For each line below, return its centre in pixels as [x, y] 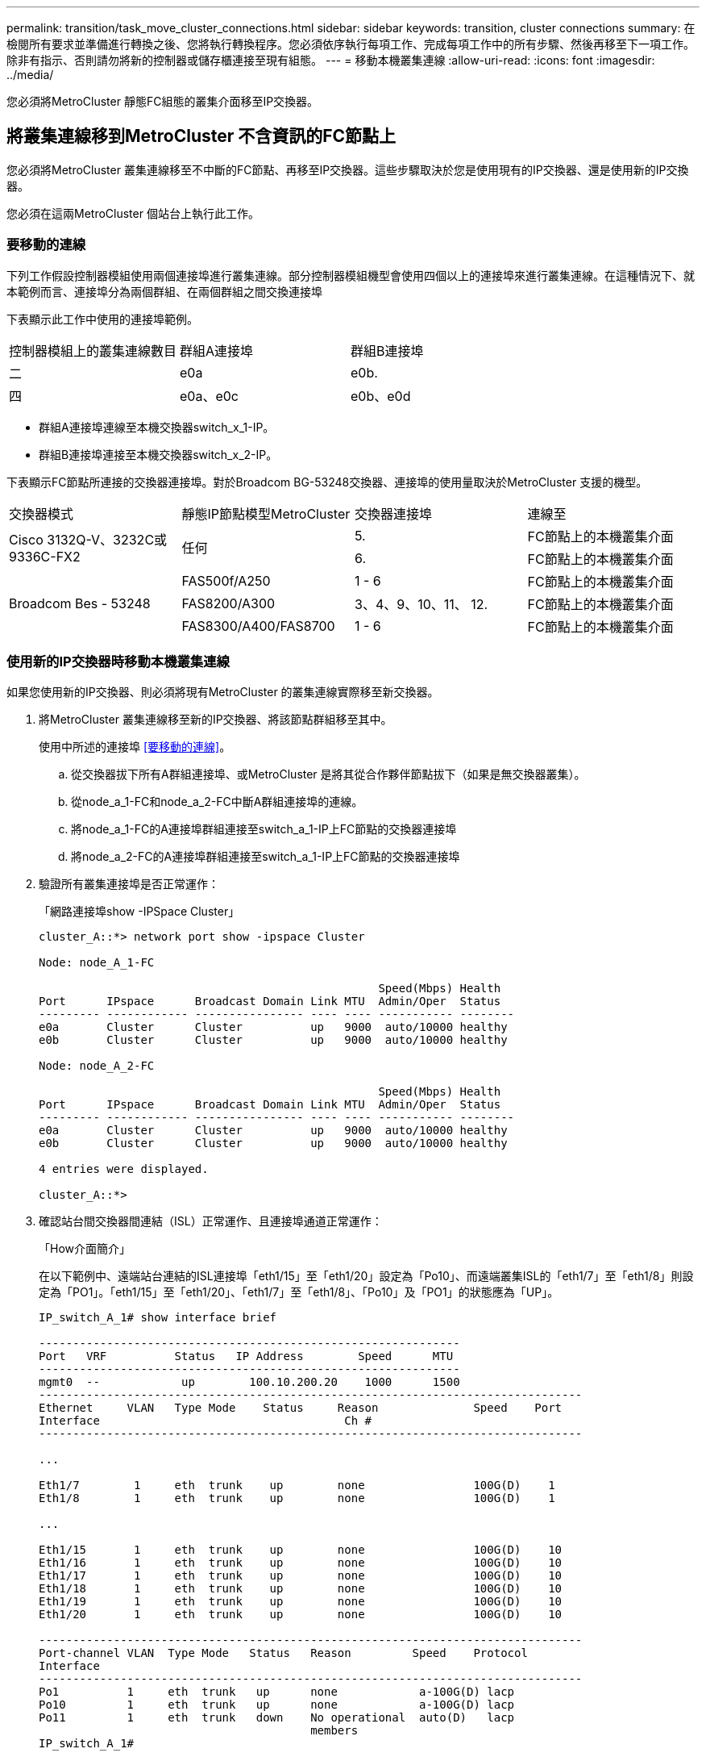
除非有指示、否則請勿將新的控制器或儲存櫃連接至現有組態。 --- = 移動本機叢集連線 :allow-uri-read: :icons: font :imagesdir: [331, 60]
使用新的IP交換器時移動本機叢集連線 [118, 661]
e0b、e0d [381, 396]
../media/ [30, 75]
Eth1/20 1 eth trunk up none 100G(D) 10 [301, 1615]
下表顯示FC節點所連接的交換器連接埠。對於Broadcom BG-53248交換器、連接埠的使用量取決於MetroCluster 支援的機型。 [327, 482]
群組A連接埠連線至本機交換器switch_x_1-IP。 [157, 427]
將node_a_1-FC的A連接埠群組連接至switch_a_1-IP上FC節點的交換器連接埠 [264, 829]
